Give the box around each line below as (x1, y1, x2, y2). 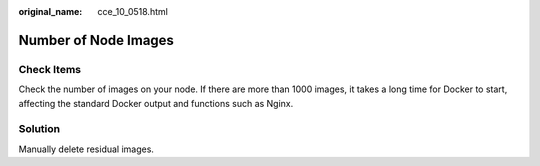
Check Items (18, 62, 82, 76)
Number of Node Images (18, 31, 175, 49)
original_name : (18, 6, 83, 17)
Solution (18, 122, 61, 136)
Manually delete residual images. (18, 143, 155, 155)
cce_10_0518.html (97, 6, 169, 17)
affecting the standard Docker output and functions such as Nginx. (18, 97, 294, 109)
